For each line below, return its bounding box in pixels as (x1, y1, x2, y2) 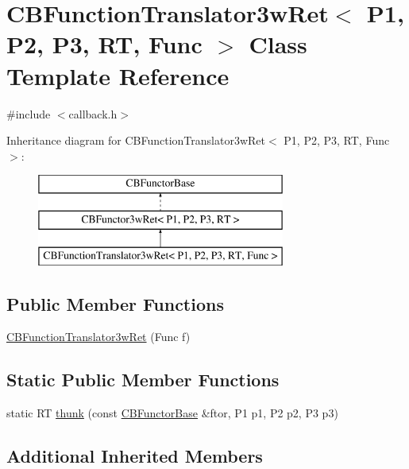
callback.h (68, 105, 118, 122)
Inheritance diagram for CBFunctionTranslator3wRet (6, 132, 266, 149)
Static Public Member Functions (6, 367, 280, 392)
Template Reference (6, 59, 230, 91)
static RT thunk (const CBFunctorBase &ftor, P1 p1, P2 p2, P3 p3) (6, 405, 338, 421)
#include (6, 105, 51, 122)
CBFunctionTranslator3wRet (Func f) (6, 328, 191, 345)
